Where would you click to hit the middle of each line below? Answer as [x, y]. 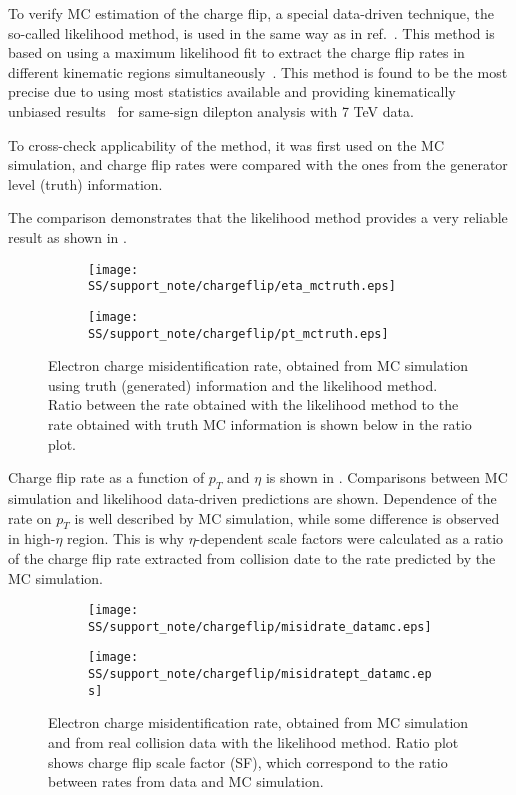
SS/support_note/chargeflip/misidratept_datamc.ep [260, 674]
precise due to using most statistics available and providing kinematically [232, 91]
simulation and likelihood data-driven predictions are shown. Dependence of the [252, 497]
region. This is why [125, 538]
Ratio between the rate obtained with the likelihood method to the [253, 404]
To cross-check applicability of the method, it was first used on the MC [226, 144]
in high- [32, 538]
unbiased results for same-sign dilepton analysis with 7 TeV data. [211, 110]
